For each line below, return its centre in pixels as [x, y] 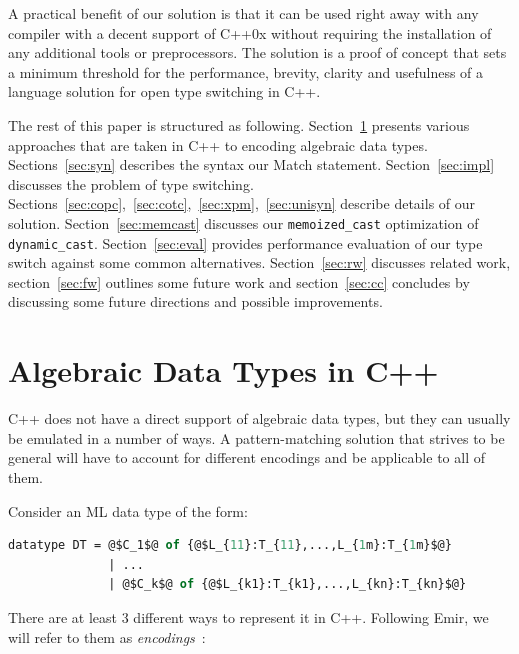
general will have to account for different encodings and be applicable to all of [246, 457]
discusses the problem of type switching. [131, 183]
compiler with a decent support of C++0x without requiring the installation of [250, 32]
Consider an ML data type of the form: [128, 510]
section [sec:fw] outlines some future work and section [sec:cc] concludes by [239, 281]
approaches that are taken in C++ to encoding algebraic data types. [218, 144]
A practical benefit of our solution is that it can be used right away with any [243, 13]
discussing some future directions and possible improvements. [195, 301]
